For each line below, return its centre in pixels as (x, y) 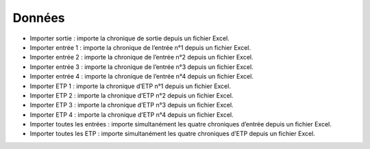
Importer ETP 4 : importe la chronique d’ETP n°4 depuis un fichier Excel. (132, 114)
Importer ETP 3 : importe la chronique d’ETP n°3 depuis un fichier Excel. (132, 105)
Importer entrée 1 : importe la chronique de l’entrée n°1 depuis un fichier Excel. (140, 47)
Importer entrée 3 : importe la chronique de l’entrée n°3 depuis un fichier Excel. (141, 67)
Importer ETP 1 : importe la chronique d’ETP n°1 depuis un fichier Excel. (130, 86)
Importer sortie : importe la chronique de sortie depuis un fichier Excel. (129, 38)
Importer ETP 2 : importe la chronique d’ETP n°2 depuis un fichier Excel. (132, 95)
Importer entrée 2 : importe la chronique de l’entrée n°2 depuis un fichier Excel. (141, 57)
